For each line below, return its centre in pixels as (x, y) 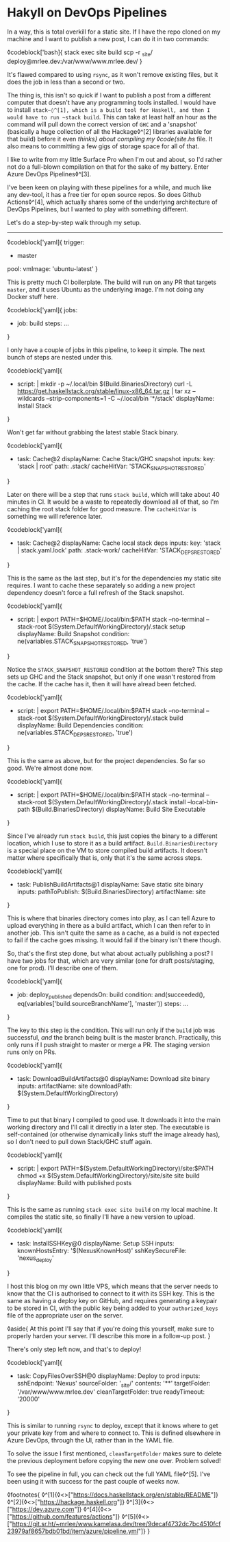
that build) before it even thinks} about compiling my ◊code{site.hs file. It (110, 139)
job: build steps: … (43, 323)
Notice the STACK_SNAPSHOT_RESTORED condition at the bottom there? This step (115, 670)
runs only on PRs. (32, 1052)
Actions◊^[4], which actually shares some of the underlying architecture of (112, 202)
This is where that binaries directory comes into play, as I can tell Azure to (111, 918)
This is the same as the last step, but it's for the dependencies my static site (114, 579)
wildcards (31, 398)
